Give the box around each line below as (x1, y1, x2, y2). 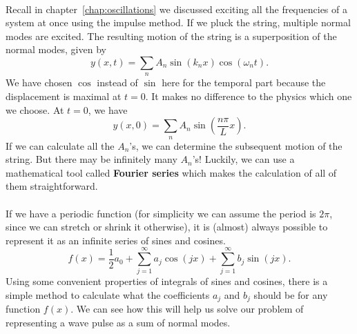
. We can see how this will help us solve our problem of (70, 302, 304, 316)
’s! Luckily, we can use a (192, 152, 295, 166)
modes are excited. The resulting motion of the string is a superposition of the (6, 28, 337, 43)
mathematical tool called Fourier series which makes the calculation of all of (6, 165, 337, 179)
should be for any (253, 288, 328, 302)
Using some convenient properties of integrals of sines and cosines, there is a (6, 274, 328, 288)
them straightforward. (6, 179, 98, 193)
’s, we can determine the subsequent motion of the (129, 138, 342, 153)
